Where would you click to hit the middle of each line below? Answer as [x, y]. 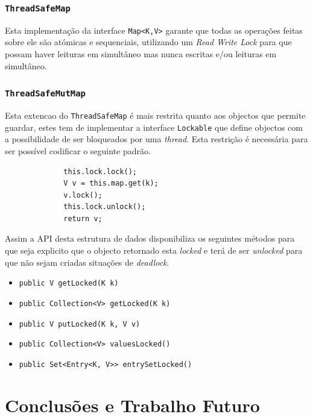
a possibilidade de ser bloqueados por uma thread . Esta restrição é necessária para [156, 139]
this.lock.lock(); [100, 171]
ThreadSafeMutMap [45, 94]
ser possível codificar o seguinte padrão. [78, 150]
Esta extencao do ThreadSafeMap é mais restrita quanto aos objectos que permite [155, 115]
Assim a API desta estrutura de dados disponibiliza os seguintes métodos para [150, 238]
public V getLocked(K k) [69, 284]
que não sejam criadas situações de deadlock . [87, 262]
